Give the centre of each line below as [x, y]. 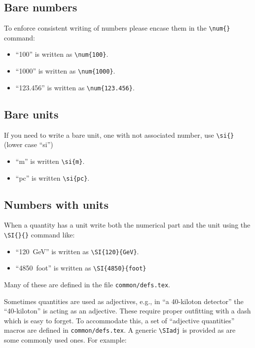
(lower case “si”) [29, 144]
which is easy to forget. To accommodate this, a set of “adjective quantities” [119, 320]
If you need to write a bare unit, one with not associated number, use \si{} [119, 135]
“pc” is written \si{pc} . [53, 177]
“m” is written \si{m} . [50, 161]
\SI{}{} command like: [39, 234]
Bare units [31, 114]
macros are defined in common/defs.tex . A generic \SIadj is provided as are [120, 330]
